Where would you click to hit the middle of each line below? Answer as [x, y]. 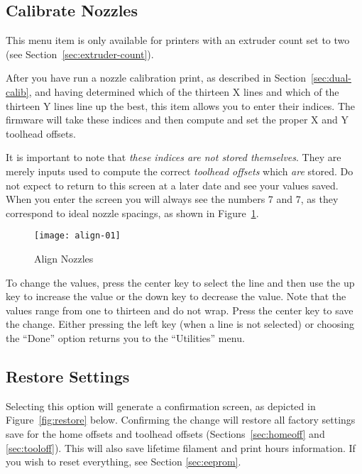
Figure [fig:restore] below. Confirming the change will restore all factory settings [181, 420]
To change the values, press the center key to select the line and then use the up [180, 282]
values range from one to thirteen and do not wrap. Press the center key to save [180, 310]
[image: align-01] [77, 236]
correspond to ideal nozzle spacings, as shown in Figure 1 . [132, 213]
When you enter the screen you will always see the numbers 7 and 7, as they [172, 199]
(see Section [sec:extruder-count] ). [80, 54]
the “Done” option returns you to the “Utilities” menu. [125, 337]
